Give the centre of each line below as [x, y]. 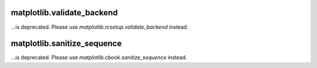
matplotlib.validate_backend [64, 13]
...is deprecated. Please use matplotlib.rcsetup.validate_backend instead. [100, 27]
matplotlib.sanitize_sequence [66, 44]
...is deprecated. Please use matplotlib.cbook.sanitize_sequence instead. [99, 57]
